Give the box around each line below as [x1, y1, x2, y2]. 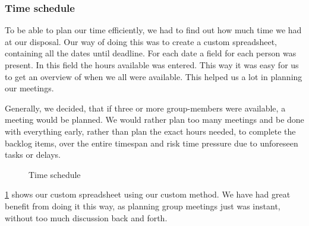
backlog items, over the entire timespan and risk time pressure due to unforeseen [5, 136, 298, 149]
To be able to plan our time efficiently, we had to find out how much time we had [5, 24, 302, 36]
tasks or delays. [5, 148, 61, 161]
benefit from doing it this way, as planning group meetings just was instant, [5, 199, 280, 212]
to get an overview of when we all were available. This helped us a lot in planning [5, 70, 302, 82]
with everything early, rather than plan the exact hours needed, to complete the [5, 125, 296, 137]
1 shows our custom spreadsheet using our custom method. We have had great [5, 188, 291, 200]
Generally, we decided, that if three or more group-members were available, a [5, 101, 286, 114]
